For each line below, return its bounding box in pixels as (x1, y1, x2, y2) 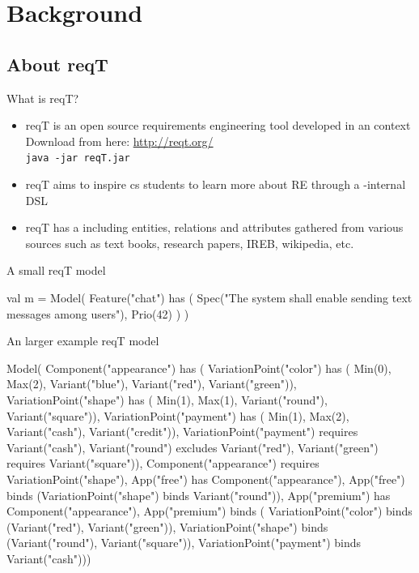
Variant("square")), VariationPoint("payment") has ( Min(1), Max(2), (6, 407, 349, 424)
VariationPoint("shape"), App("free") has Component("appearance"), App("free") (6, 470, 405, 487)
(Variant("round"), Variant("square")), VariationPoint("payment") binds (6, 534, 362, 551)
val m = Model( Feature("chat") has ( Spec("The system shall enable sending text (6, 289, 413, 306)
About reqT (6, 51, 108, 76)
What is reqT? (6, 89, 79, 106)
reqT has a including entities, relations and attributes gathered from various (25, 219, 404, 236)
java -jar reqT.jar (25, 152, 130, 165)
